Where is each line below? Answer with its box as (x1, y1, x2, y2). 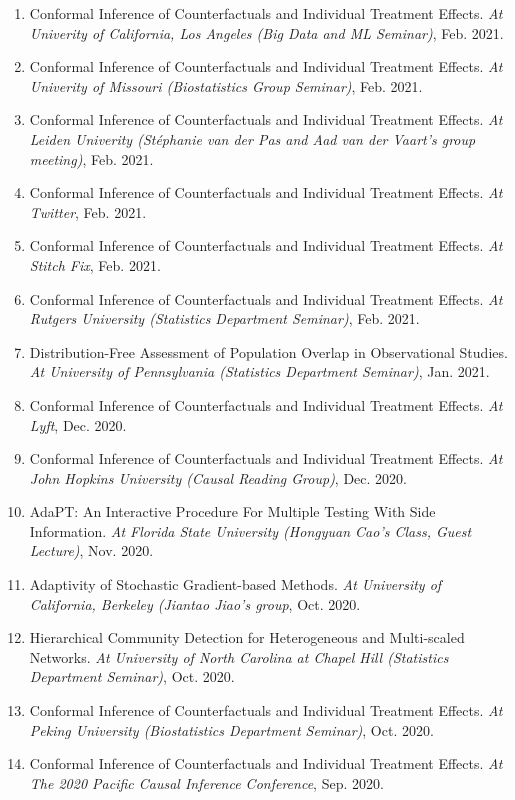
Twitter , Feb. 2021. (29, 201, 147, 222)
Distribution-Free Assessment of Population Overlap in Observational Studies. (29, 341, 508, 362)
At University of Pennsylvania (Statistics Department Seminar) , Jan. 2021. (29, 361, 490, 382)
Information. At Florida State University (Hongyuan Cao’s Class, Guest (29, 520, 472, 541)
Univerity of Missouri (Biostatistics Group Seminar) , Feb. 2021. (29, 75, 423, 96)
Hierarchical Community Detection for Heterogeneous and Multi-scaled (29, 627, 465, 648)
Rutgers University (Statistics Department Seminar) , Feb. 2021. (29, 308, 420, 329)
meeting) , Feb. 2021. (29, 148, 154, 169)
